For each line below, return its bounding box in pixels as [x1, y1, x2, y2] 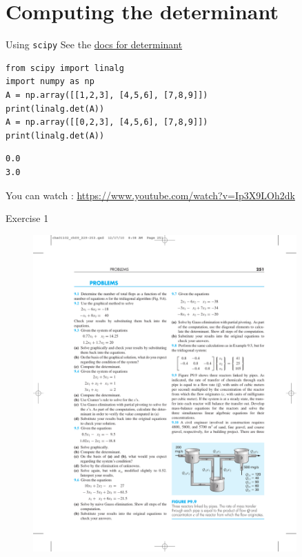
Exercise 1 [6, 211, 49, 225]
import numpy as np [6, 77, 94, 87]
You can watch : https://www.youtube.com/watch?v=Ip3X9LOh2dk [6, 188, 295, 202]
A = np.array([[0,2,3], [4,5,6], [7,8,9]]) [6, 117, 208, 128]
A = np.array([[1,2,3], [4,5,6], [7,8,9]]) [6, 90, 208, 100]
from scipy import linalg [6, 63, 124, 73]
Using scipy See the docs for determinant [6, 37, 183, 52]
